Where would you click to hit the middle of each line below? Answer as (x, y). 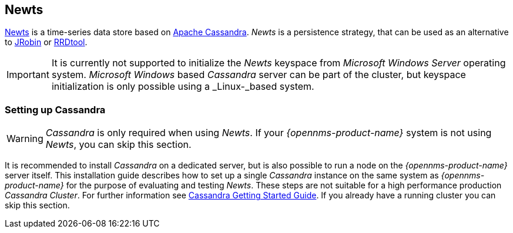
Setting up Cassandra (55, 109)
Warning (25, 139)
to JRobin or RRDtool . (46, 42)
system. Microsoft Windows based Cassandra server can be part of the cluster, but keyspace (259, 75)
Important (28, 75)
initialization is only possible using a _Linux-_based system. (183, 87)
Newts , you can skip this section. (118, 145)
